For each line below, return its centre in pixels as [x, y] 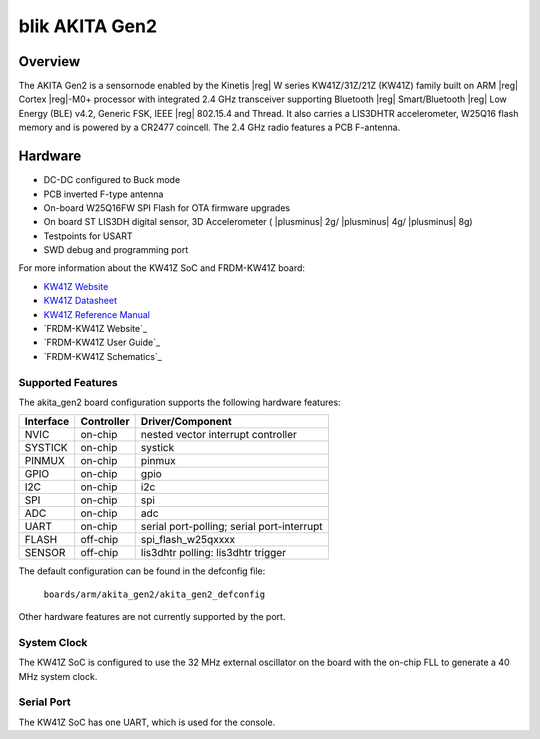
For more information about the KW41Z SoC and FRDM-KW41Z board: [161, 268]
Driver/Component [186, 422]
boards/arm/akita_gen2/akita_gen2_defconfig [154, 594]
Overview [49, 61]
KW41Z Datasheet [80, 301]
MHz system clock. [58, 676]
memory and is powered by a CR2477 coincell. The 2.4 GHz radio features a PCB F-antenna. [209, 127]
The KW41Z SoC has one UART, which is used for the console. [147, 722]
